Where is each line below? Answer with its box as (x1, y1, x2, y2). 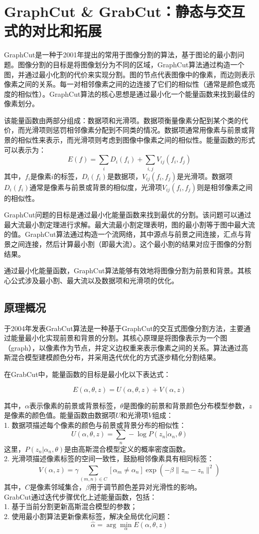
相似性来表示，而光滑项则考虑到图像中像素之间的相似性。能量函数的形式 (17, 135, 255, 145)
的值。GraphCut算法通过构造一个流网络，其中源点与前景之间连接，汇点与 (4, 229, 245, 239)
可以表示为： (4, 144, 46, 155)
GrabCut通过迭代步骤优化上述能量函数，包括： (4, 491, 157, 502)
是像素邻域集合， (30, 482, 86, 492)
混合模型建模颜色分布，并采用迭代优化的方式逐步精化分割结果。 (10, 352, 220, 362)
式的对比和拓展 (4, 20, 102, 41)
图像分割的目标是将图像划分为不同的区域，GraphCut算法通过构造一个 (17, 59, 245, 69)
